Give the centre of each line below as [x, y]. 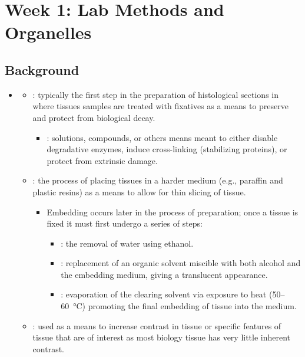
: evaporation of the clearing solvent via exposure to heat [164, 294]
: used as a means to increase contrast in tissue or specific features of [157, 325]
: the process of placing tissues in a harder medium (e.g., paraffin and [158, 180]
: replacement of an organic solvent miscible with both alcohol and [181, 263]
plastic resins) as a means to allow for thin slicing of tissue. [139, 191]
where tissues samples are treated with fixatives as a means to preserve [160, 106]
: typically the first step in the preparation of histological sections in [156, 94]
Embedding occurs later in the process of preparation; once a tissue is [173, 212]
